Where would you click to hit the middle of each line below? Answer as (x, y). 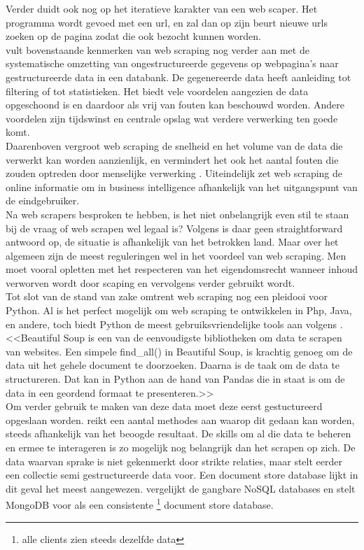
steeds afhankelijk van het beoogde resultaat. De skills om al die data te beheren (178, 433)
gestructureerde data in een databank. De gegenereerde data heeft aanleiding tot (178, 77)
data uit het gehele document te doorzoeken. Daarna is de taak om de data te (173, 365)
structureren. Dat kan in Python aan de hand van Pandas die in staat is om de (175, 379)
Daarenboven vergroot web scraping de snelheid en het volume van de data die (174, 145)
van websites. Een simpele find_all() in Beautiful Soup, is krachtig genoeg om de (179, 351)
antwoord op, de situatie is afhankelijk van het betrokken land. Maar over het (172, 242)
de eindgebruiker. (43, 200)
